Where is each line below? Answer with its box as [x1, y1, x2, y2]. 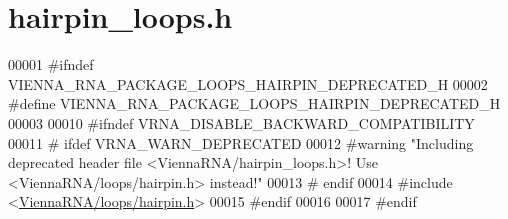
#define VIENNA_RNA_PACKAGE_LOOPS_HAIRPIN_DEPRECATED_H [8, 93, 501, 114]
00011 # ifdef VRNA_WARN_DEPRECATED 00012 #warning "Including [8, 132, 474, 153]
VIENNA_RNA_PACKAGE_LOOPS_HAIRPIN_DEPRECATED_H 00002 [8, 73, 488, 94]
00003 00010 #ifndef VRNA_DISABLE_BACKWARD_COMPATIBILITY [8, 112, 475, 133]
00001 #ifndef [8, 54, 94, 75]
